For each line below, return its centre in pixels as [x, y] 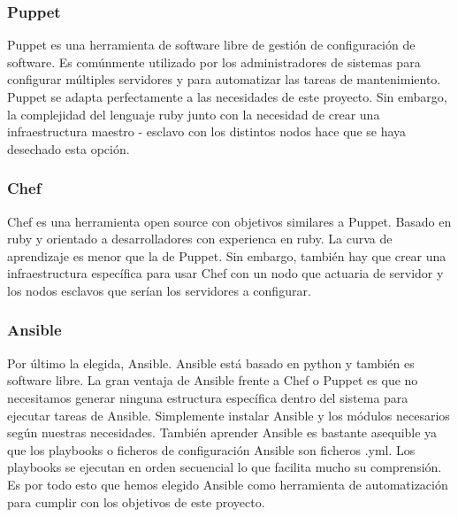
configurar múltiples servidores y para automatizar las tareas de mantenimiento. [224, 79]
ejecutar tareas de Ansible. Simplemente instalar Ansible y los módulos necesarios [229, 415]
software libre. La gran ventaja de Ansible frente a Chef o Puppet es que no [213, 380]
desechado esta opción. [69, 148]
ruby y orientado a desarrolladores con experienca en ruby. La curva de [200, 239]
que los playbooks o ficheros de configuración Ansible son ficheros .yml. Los [211, 449]
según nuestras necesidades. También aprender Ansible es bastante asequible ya [222, 432]
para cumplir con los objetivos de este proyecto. [136, 502]
